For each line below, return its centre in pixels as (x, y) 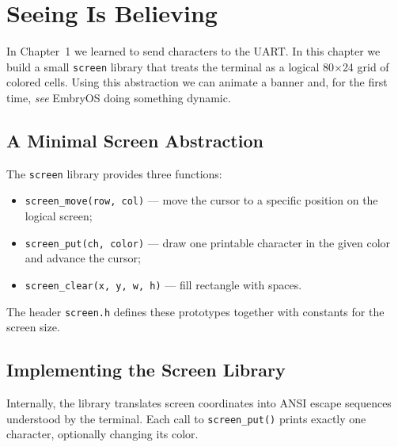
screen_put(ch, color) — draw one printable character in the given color (208, 242)
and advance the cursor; (83, 258)
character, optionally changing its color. (102, 434)
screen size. (33, 327)
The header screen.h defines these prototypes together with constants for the (195, 311)
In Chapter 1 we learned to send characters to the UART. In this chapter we (193, 51)
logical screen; (59, 216)
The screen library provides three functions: (114, 173)
